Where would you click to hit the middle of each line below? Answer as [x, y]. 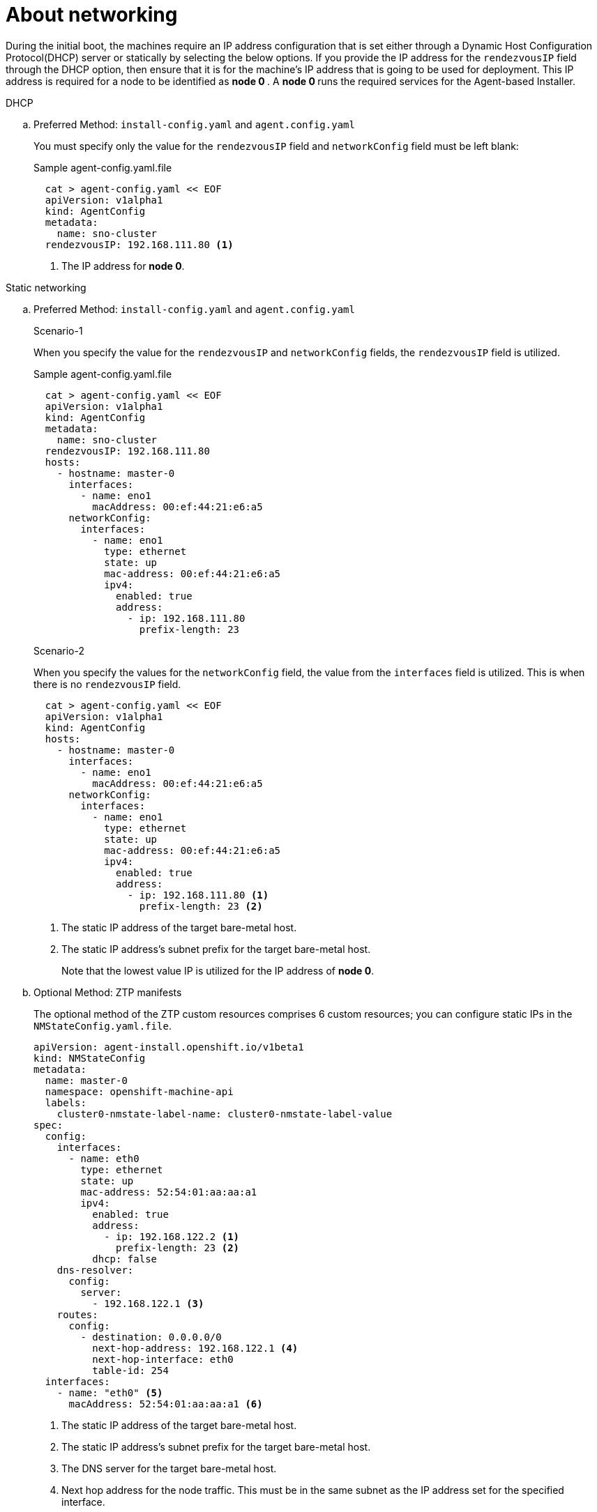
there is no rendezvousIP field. [107, 684]
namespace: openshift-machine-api [139, 1091]
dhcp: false [125, 1259]
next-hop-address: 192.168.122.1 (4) [195, 1348]
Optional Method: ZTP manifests [108, 992]
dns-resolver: [95, 1270]
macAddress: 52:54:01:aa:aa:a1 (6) [166, 1404]
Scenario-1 [58, 330]
